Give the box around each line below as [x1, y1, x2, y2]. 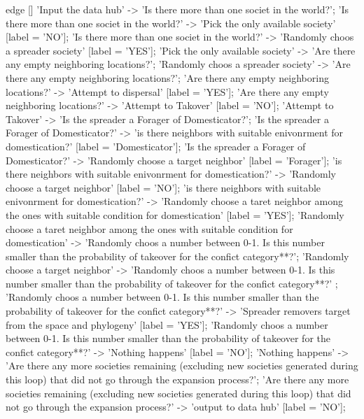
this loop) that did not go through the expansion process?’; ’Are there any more [6, 372, 349, 387]
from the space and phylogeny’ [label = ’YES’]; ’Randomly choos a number [6, 317, 328, 332]
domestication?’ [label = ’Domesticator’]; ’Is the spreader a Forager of [6, 139, 306, 153]
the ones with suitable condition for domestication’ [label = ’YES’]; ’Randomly [6, 207, 344, 222]
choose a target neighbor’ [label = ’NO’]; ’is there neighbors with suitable [6, 180, 321, 194]
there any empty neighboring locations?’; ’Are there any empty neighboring [6, 70, 329, 85]
